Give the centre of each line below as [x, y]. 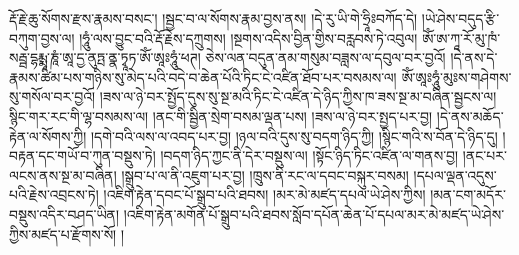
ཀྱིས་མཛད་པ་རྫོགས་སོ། [63, 233]
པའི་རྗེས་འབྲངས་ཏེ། [54, 194]
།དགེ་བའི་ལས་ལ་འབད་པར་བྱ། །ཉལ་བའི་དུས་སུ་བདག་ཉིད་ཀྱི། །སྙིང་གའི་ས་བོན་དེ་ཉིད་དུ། [294, 135]
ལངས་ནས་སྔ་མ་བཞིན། [63, 174]
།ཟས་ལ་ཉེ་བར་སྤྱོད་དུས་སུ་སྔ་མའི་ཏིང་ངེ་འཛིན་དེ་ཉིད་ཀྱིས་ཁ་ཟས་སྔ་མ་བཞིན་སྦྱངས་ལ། [298, 96]
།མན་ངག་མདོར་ [468, 194]
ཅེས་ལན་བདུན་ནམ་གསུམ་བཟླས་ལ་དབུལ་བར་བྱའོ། [325, 57]
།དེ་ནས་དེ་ [474, 57]
